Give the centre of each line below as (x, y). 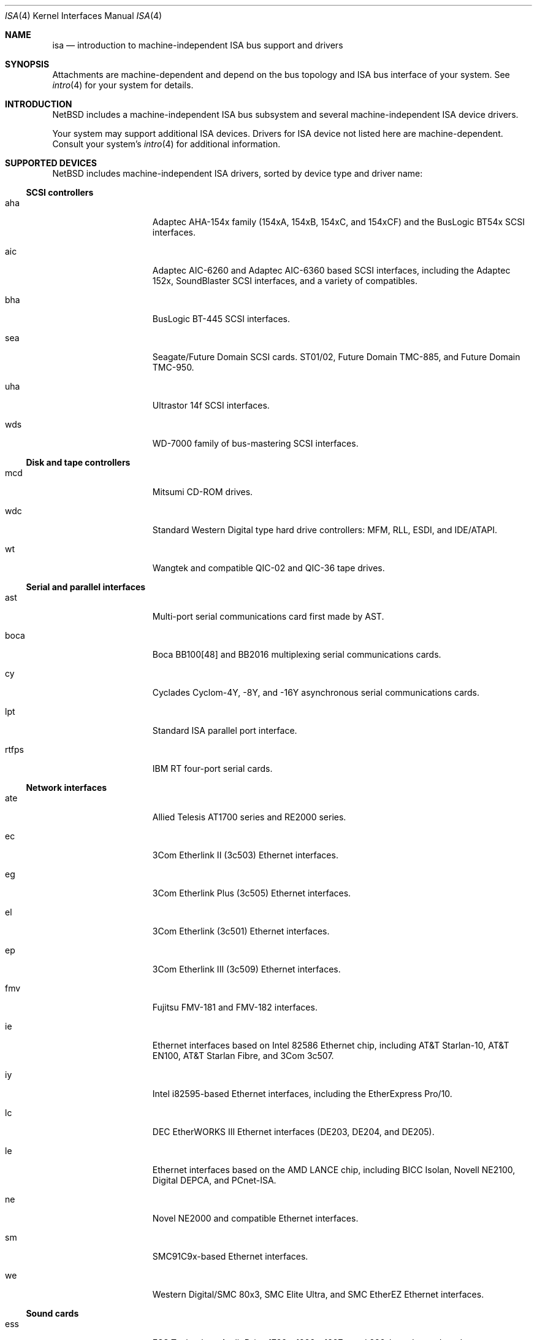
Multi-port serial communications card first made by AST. (268, 616)
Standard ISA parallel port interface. (225, 730)
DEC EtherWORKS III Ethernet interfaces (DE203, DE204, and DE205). (293, 1132)
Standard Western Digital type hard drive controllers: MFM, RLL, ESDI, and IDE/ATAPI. (325, 530)
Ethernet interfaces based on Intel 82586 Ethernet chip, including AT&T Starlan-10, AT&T (331, 1045)
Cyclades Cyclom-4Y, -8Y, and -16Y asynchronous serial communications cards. (316, 692)
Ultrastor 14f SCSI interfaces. (211, 405)
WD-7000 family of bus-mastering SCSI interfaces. (255, 443)
